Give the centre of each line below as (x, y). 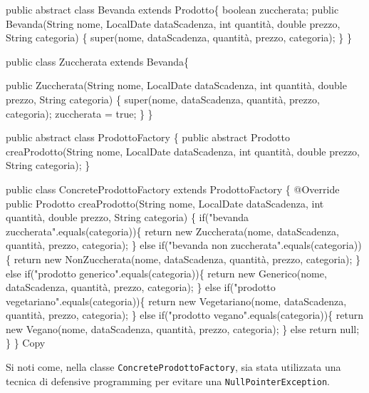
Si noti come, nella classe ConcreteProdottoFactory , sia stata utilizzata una (173, 367)
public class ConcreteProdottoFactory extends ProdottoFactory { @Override (173, 189)
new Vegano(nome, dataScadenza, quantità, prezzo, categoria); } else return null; (183, 328)
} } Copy (26, 343)
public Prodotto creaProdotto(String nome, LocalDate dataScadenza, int (165, 203)
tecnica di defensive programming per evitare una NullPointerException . (168, 381)
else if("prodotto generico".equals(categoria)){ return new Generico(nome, (166, 273)
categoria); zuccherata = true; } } (79, 113)
